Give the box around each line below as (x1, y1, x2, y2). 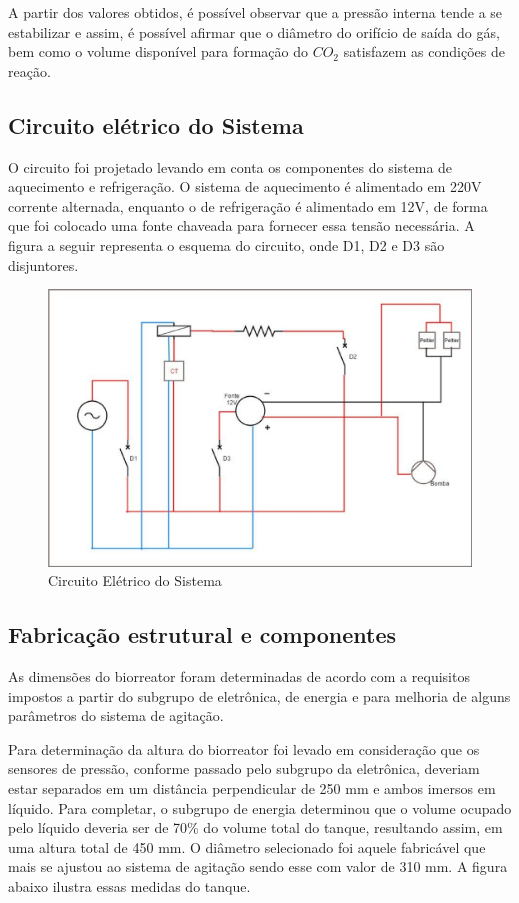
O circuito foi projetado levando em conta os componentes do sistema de (8, 156, 453, 177)
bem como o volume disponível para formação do (8, 41, 308, 62)
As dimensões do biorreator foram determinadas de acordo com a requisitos (8, 665, 470, 686)
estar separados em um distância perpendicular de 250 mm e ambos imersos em (8, 777, 496, 798)
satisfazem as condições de (343, 41, 505, 62)
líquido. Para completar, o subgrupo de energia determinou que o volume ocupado (8, 797, 512, 818)
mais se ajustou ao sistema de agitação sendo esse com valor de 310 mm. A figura (8, 856, 508, 877)
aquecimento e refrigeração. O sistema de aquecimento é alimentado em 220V (8, 176, 482, 197)
